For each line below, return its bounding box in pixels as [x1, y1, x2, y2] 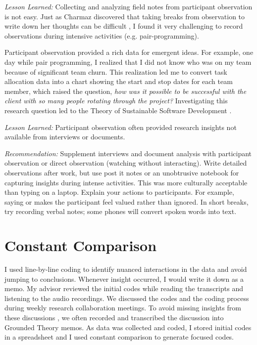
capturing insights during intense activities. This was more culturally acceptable [4, 177, 248, 187]
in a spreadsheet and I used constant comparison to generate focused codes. [4, 332, 234, 342]
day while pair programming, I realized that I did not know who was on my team [4, 56, 252, 67]
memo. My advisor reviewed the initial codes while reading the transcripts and [4, 283, 243, 294]
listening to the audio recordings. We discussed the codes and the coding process [4, 293, 249, 303]
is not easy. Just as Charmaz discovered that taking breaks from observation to [4, 11, 245, 21]
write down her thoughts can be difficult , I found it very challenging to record [4, 21, 243, 31]
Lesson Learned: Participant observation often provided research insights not [4, 122, 237, 132]
